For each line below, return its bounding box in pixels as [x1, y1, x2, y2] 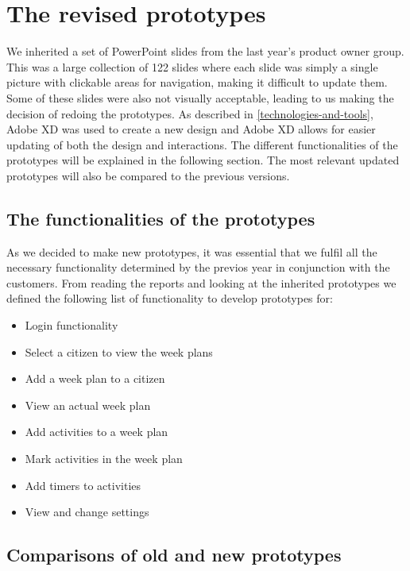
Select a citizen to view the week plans [25, 343, 213, 360]
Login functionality [25, 317, 118, 334]
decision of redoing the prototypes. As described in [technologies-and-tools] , [6, 105, 373, 122]
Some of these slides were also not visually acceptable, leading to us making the [6, 89, 394, 106]
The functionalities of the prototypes [6, 206, 315, 230]
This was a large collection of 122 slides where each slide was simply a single [6, 58, 378, 75]
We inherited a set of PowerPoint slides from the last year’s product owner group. [6, 43, 404, 60]
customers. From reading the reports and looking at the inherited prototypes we [6, 274, 396, 291]
